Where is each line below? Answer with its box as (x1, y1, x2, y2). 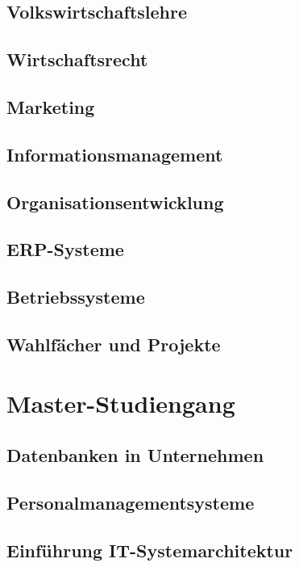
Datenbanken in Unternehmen (6, 443, 264, 468)
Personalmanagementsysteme (6, 489, 255, 514)
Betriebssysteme (6, 284, 145, 309)
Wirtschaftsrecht (6, 47, 148, 72)
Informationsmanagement (6, 141, 223, 166)
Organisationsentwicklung (6, 189, 224, 214)
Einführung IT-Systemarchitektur (6, 537, 293, 562)
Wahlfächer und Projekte (6, 331, 221, 356)
